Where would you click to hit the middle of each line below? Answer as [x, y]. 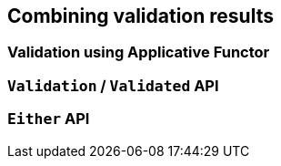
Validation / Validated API [113, 85]
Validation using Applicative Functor [139, 52]
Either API [49, 119]
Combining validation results [140, 16]
